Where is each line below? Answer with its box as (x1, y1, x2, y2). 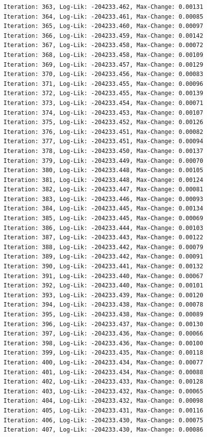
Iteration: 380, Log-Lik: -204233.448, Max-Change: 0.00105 (3, 167, 204, 174)
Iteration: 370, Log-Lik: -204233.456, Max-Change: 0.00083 (3, 71, 204, 78)
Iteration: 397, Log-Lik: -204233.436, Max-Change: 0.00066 (3, 330, 204, 337)
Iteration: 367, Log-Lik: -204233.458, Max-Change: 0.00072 (3, 42, 204, 49)
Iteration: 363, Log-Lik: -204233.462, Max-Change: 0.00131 (3, 3, 204, 10)
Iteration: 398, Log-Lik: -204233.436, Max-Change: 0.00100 (3, 339, 204, 347)
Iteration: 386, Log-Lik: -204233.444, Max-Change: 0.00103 (3, 224, 204, 231)
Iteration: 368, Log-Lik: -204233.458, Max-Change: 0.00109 (3, 51, 204, 58)
